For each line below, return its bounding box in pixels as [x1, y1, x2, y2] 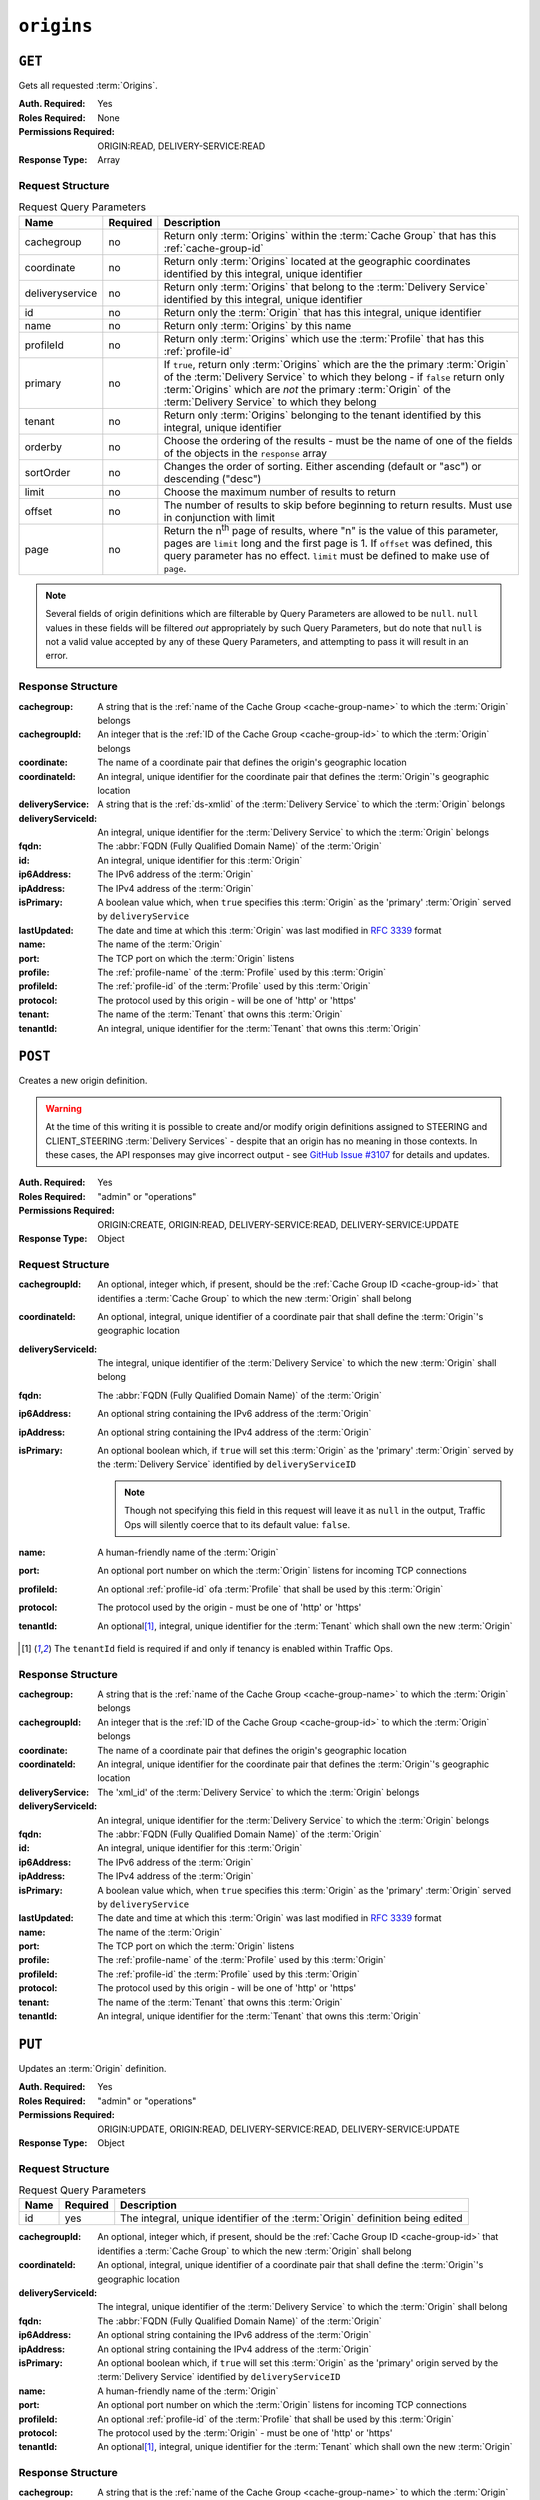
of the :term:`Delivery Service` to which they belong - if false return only [163, 370, 505, 384]
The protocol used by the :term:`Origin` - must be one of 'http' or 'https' [97, 2426, 393, 2439]
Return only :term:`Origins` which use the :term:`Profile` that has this [163, 331, 485, 345]
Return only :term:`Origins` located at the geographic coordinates [163, 254, 471, 268]
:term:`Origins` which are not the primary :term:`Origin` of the [163, 382, 452, 396]
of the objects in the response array [163, 446, 327, 460]
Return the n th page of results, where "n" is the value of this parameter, [163, 521, 499, 537]
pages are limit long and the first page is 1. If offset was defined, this [163, 536, 493, 550]
